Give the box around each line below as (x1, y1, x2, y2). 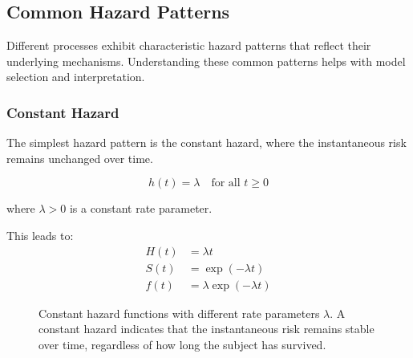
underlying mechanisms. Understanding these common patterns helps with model (6, 52, 406, 69)
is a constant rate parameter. (69, 200, 213, 217)
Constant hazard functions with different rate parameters (38, 304, 320, 321)
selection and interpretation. (6, 68, 145, 85)
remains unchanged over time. (6, 149, 153, 166)
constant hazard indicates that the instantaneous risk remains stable (38, 320, 375, 337)
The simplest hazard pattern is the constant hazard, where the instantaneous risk (6, 134, 407, 151)
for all (211, 177, 241, 189)
